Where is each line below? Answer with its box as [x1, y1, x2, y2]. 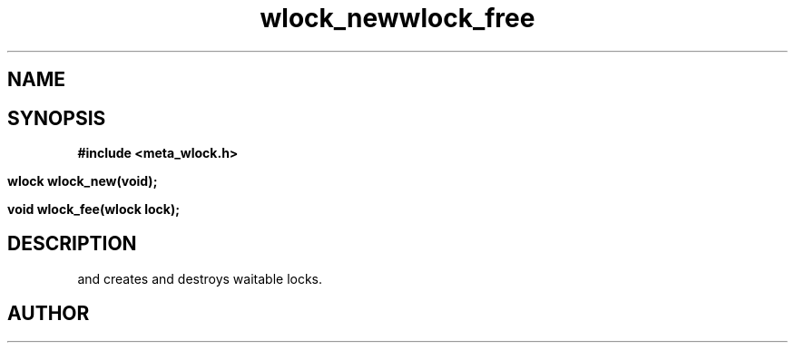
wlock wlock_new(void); [7, 173, 158, 190]
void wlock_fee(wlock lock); [7, 201, 180, 218]
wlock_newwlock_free [260, 3, 535, 34]
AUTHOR [7, 302, 90, 326]
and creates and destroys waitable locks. [77, 270, 323, 287]
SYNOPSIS [7, 106, 106, 130]
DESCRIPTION [7, 232, 137, 256]
